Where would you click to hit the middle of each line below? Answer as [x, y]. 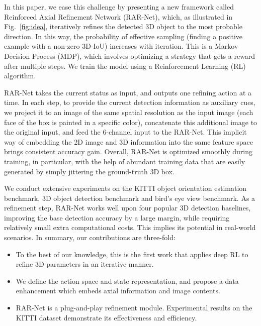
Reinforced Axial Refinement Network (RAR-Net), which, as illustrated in [118, 16]
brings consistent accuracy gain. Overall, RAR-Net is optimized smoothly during [128, 151]
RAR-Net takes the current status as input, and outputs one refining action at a [128, 92]
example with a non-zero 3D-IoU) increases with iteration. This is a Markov [121, 46]
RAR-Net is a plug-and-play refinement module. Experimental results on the [134, 308]
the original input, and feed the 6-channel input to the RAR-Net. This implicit [125, 132]
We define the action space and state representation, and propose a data [127, 281]
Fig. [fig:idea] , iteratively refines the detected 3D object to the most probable [123, 26]
